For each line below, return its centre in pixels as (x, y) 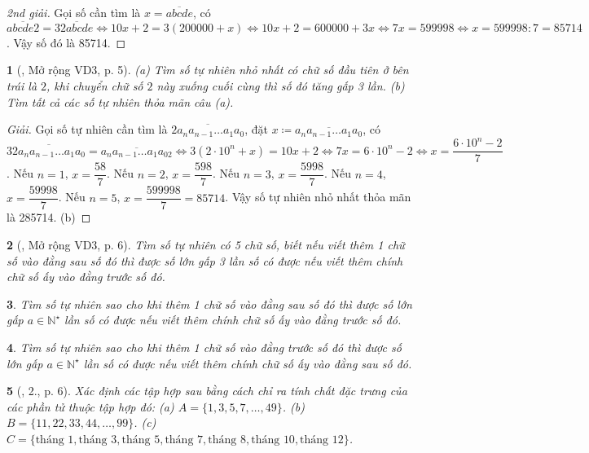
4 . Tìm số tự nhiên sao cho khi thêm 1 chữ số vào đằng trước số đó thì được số (204, 347)
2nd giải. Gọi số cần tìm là (74, 12)
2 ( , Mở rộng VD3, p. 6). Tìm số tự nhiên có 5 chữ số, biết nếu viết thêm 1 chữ (206, 245)
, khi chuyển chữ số (95, 86)
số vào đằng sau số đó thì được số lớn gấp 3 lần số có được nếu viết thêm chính (205, 260)
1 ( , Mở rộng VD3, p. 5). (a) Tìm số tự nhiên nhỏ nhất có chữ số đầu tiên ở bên (208, 70)
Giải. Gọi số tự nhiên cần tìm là (87, 129)
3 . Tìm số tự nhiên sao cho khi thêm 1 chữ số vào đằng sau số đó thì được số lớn (209, 303)
